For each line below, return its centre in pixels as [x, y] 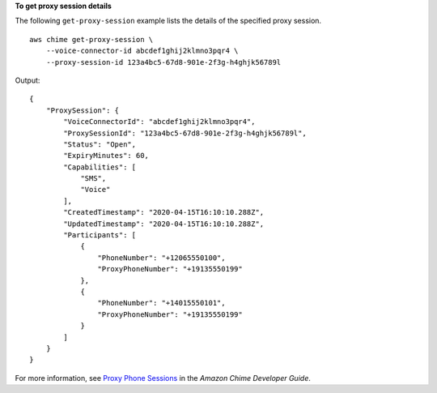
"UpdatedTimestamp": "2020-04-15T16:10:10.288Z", [164, 224]
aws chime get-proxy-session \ [91, 39]
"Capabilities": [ [100, 167]
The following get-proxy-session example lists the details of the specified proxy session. [168, 21]
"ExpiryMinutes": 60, [106, 156]
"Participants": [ [100, 235]
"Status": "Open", [100, 144]
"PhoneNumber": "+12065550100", [161, 258]
